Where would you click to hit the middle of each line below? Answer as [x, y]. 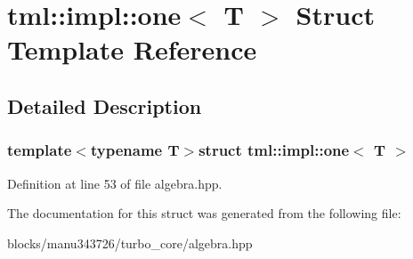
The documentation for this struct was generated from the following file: [204, 213]
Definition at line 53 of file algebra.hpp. [115, 183]
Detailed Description [105, 105]
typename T [135, 150]
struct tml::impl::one [274, 150]
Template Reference [132, 49]
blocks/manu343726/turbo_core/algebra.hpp [130, 243]
